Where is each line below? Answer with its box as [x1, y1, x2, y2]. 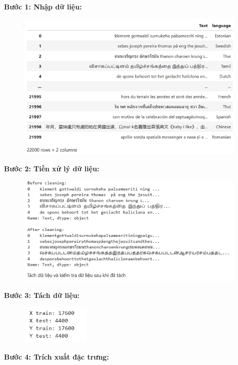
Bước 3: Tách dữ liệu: [4, 290, 80, 300]
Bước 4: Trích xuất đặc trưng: [4, 351, 109, 362]
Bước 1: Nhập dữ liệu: [4, 1, 82, 11]
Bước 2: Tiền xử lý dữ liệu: [4, 163, 100, 174]
